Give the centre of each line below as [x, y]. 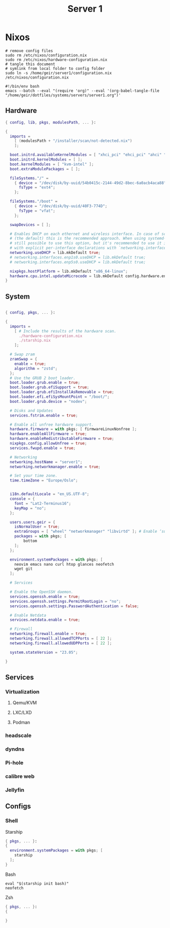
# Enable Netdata [28, 615]
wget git [24, 569]
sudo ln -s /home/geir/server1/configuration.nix [59, 73]
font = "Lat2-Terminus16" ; [43, 503]
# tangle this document [30, 64]
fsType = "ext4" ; [37, 188]
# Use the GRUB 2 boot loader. [43, 378]
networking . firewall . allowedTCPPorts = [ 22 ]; [61, 639]
